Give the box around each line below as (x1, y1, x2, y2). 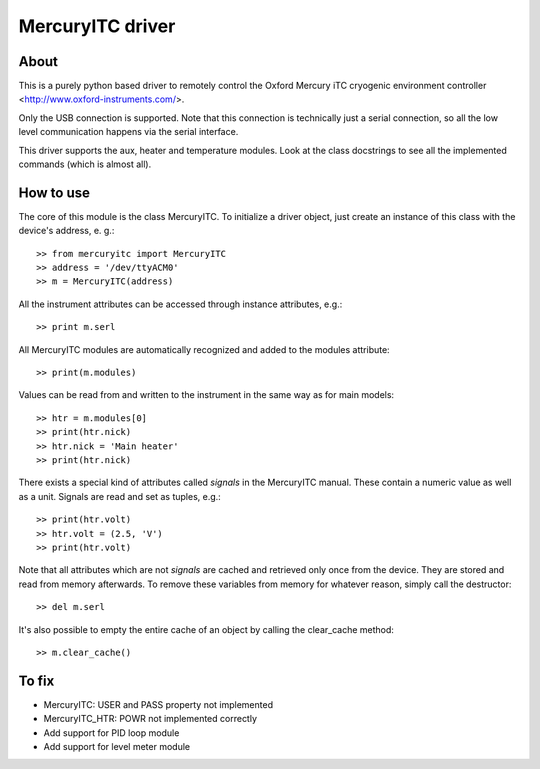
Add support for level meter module (43, 740, 190, 752)
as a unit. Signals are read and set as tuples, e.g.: (18, 490, 222, 502)
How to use (18, 184, 90, 201)
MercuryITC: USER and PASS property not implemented (43, 698, 274, 710)
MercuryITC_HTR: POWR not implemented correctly (43, 713, 258, 725)
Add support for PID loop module (43, 726, 180, 739)
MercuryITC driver (18, 15, 176, 37)
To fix (18, 672, 55, 689)
